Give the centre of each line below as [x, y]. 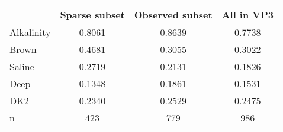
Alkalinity [30, 32]
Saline [22, 66]
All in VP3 [248, 14]
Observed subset [173, 14]
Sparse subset [92, 14]
